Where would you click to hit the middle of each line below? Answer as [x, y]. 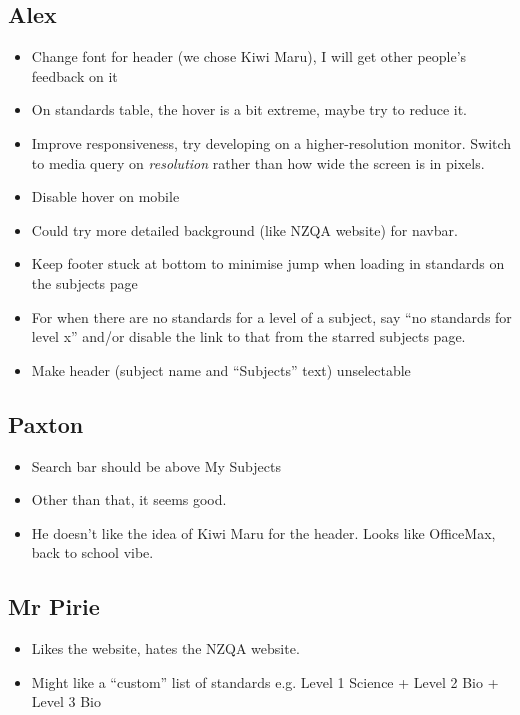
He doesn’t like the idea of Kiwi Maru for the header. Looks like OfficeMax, [263, 532]
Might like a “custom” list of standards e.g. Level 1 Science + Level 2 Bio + [265, 681]
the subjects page [84, 282]
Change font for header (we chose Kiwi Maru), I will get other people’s [249, 56]
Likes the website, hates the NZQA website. [165, 648]
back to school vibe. [92, 552]
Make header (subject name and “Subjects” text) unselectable [221, 369]
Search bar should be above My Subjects [156, 465]
